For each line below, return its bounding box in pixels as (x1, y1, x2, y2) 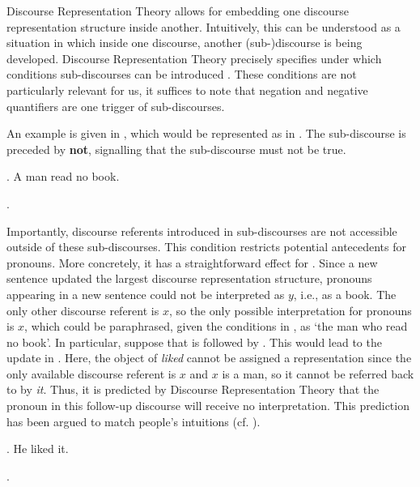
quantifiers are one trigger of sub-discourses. (6, 97, 225, 114)
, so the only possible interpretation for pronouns (168, 301, 412, 318)
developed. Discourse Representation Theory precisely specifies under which (6, 49, 382, 66)
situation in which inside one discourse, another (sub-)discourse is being (6, 34, 363, 51)
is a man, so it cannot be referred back (222, 365, 414, 382)
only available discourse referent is (6, 365, 176, 382)
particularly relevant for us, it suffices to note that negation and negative (6, 81, 368, 98)
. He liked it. (6, 440, 69, 457)
